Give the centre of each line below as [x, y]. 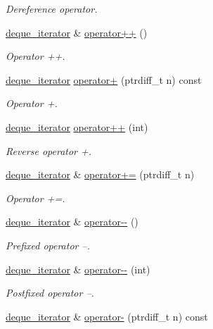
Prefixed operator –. [48, 245]
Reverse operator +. [49, 150]
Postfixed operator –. [50, 293]
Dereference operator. [52, 8]
